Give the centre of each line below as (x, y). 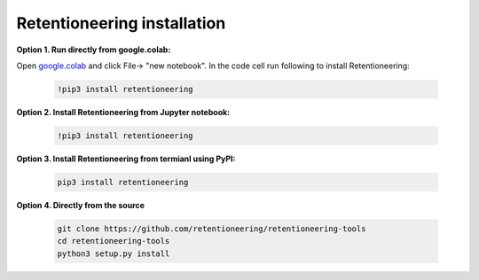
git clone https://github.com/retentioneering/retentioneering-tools (212, 229)
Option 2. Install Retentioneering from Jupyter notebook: (123, 112)
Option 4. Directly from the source (81, 205)
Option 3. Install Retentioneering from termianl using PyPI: (126, 159)
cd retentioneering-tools (114, 241)
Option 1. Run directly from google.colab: (94, 50)
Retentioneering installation (121, 23)
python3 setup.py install (114, 253)
